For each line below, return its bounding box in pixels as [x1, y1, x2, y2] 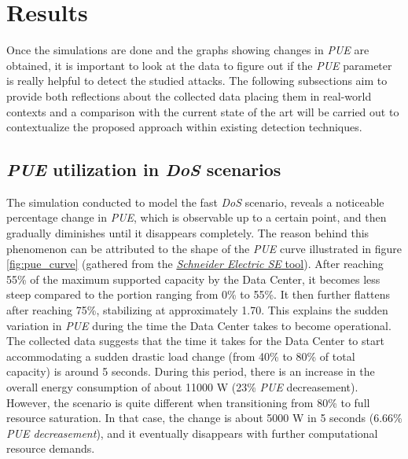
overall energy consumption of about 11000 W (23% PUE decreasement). [6, 379, 358, 395]
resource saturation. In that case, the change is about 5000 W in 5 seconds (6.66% [6, 409, 402, 426]
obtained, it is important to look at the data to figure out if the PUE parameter [6, 57, 392, 73]
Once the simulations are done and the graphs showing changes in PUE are [6, 42, 369, 58]
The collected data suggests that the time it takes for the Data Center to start [6, 332, 384, 349]
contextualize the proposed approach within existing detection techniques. [6, 119, 362, 135]
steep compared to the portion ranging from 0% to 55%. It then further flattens [6, 286, 391, 303]
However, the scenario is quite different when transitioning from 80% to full [6, 394, 370, 410]
